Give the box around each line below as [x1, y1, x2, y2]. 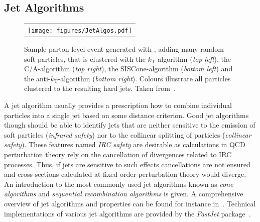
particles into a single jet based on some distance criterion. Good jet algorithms [4, 109, 249, 120]
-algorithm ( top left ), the [155, 53, 231, 64]
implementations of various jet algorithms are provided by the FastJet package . [4, 208, 251, 218]
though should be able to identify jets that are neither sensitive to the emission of [4, 120, 255, 130]
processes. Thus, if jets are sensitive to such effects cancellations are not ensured [4, 159, 250, 169]
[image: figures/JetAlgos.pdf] [28, 27, 132, 34]
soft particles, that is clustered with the [24, 53, 146, 64]
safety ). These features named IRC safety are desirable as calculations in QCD [4, 139, 245, 150]
